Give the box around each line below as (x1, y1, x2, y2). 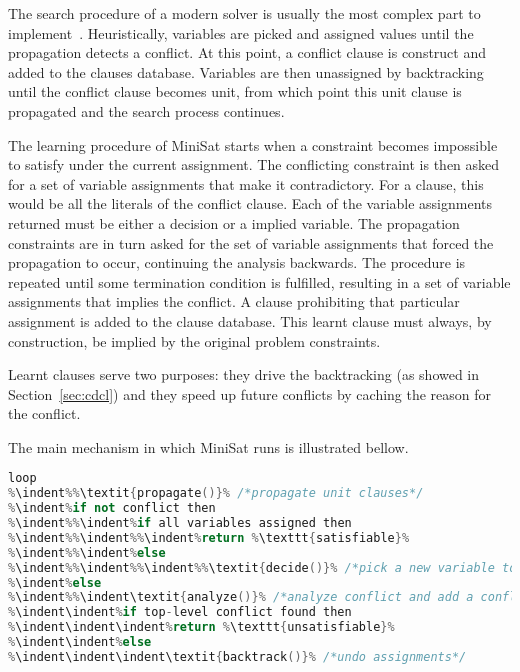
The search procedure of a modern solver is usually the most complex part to (8, 3, 481, 23)
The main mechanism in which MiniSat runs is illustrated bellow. (8, 436, 409, 457)
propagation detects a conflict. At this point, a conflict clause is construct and (8, 42, 487, 63)
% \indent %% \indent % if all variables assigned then (8, 516, 352, 531)
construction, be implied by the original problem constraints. (8, 330, 381, 351)
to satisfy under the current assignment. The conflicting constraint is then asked (8, 154, 500, 175)
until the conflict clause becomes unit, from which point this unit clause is (8, 81, 462, 102)
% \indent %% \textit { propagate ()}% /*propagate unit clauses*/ (8, 486, 424, 501)
